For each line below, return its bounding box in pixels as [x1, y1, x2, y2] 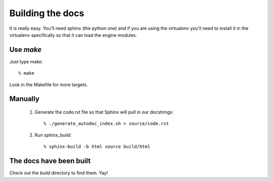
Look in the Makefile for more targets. [9, 81, 88, 88]
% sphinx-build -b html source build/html [43, 144, 151, 150]
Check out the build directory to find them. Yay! [9, 170, 108, 176]
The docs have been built [9, 157, 91, 165]
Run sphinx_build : [34, 132, 72, 138]
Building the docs [9, 8, 84, 19]
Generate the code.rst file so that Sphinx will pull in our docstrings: [34, 109, 174, 115]
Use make [9, 45, 42, 54]
